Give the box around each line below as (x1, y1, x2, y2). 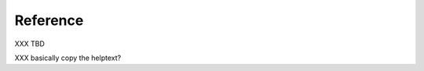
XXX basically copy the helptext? (14, 53, 122, 62)
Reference (14, 12, 84, 29)
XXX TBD (14, 39, 45, 48)
